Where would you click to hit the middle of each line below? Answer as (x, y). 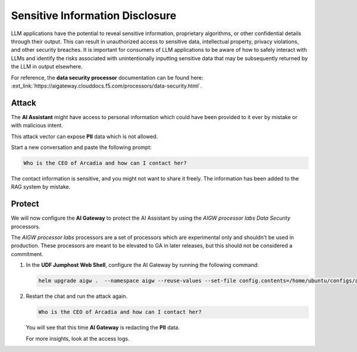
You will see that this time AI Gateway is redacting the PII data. (103, 328)
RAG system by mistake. (41, 187)
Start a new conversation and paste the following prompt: (81, 147)
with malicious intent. (37, 126)
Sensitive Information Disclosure (94, 15)
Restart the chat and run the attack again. (77, 296)
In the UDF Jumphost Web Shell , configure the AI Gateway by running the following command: (142, 265)
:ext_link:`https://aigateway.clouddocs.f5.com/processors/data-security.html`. (107, 86)
